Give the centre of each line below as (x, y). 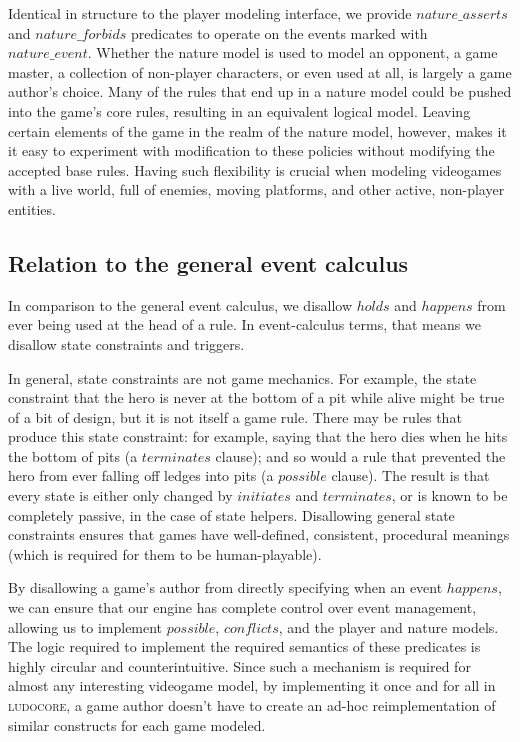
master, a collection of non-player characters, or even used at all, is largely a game (260, 71)
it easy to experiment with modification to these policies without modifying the (251, 150)
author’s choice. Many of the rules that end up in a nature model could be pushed (260, 91)
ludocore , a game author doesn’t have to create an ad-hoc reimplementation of (252, 705)
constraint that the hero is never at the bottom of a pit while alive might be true (256, 397)
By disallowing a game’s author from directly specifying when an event (225, 587)
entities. (32, 208)
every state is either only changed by (120, 495)
